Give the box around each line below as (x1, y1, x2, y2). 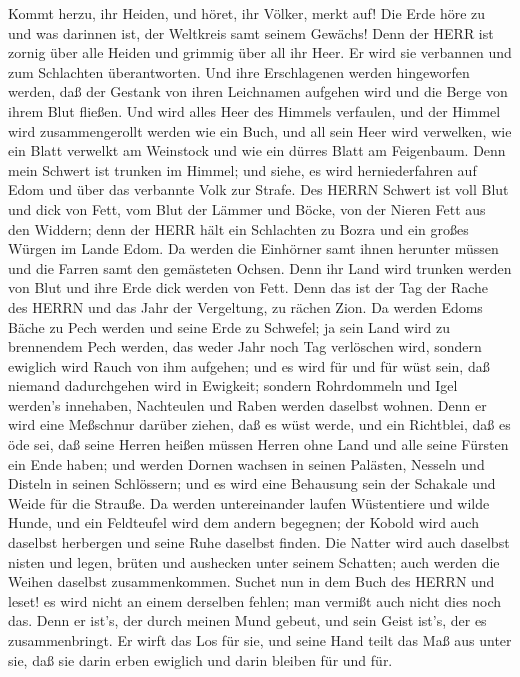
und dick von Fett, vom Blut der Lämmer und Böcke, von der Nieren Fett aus (8, 198, 486, 219)
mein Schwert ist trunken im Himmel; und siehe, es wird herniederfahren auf (8, 159, 477, 180)
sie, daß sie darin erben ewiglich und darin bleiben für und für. (8, 649, 393, 670)
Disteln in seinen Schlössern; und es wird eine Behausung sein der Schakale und (8, 473, 496, 494)
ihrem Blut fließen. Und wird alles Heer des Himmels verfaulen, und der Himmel (8, 100, 501, 121)
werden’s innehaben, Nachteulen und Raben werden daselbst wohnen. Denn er (8, 394, 487, 415)
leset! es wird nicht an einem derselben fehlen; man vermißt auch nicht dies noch (8, 590, 502, 611)
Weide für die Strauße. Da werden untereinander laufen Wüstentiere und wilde (8, 492, 490, 513)
